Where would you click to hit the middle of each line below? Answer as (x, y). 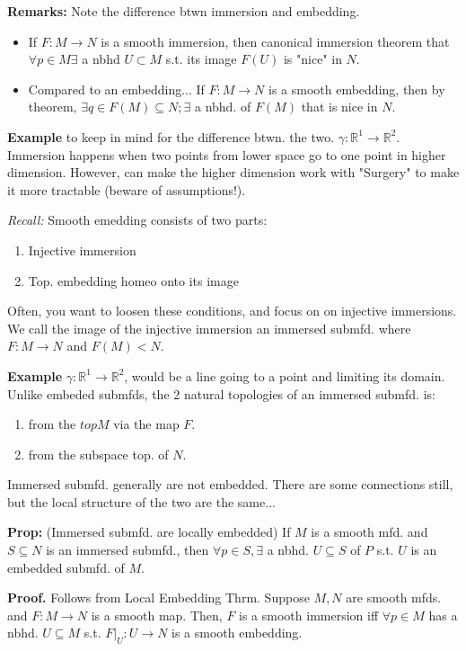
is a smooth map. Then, (157, 615)
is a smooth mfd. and (369, 532)
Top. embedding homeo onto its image (133, 280)
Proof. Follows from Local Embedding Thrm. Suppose (158, 597)
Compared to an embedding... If (116, 89)
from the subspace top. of (98, 454)
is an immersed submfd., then (127, 550)
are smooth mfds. (394, 597)
